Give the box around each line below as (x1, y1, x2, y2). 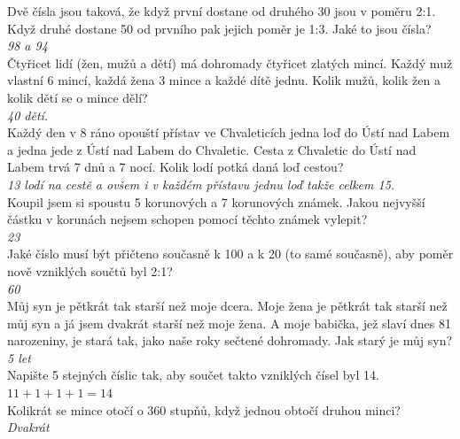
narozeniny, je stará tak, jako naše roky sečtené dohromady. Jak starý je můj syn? (7, 331, 453, 350)
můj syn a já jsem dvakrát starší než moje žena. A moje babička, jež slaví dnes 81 (7, 313, 451, 332)
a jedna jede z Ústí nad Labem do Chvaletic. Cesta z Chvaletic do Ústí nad (7, 140, 417, 158)
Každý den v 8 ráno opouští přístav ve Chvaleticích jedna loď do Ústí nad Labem (7, 123, 450, 142)
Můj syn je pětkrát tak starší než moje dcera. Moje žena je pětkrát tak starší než (7, 297, 448, 315)
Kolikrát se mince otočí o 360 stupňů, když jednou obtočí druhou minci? (7, 400, 401, 419)
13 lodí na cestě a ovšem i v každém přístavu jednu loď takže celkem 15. (7, 174, 395, 193)
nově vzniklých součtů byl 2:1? (7, 261, 173, 280)
